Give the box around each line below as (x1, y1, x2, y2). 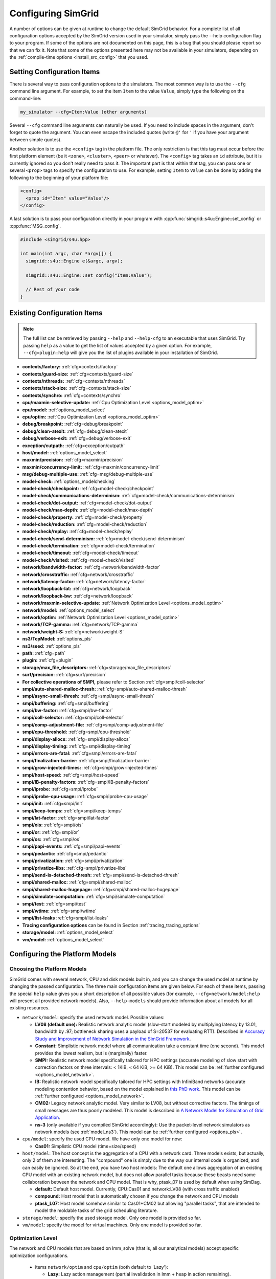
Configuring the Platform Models (9, 950, 117, 959)
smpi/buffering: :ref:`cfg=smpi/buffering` (22, 700, 110, 706)
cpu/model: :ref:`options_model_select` (22, 407, 106, 413)
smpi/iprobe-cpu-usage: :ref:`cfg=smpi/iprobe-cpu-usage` (22, 793, 148, 799)
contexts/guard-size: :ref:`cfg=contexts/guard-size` (22, 371, 134, 377)
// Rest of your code (26, 286, 80, 293)
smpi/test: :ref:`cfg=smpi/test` (22, 900, 87, 907)
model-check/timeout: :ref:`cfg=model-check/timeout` (22, 550, 140, 556)
